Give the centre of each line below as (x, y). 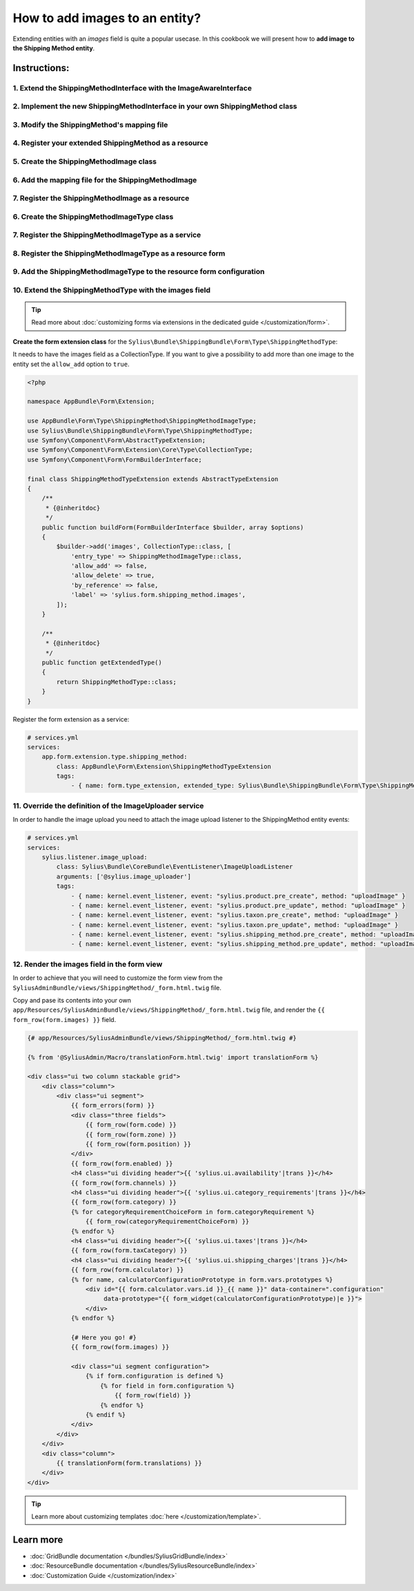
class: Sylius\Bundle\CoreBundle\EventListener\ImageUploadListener (175, 867)
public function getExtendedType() (102, 662)
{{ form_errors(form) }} (113, 1106)
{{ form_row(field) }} (152, 1396)
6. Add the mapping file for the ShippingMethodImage (105, 180)
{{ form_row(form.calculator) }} (127, 1270)
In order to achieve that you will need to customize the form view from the (118, 978)
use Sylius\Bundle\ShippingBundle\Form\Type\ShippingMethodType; (140, 431)
